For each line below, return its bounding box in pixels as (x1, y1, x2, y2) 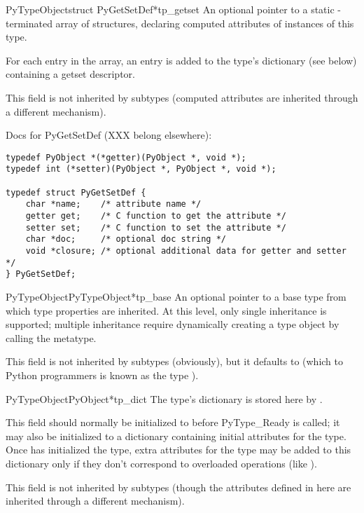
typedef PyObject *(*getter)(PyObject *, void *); (6, 152, 246, 163)
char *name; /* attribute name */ (25, 199, 202, 210)
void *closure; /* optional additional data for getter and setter (25, 246, 346, 256)
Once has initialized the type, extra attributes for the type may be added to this (6, 442, 351, 457)
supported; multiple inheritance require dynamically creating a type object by (6, 317, 339, 331)
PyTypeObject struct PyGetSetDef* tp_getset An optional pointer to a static (6, 2, 335, 16)
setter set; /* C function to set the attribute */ (25, 222, 286, 233)
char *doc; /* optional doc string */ (25, 234, 226, 245)
